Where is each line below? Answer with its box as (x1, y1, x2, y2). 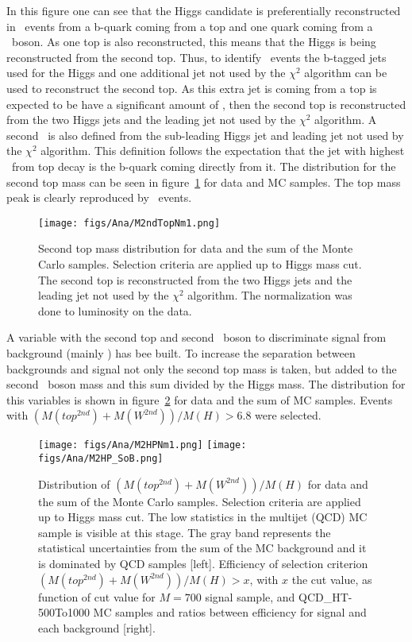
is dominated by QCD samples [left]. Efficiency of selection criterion (38, 555, 368, 571)
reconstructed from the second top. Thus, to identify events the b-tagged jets (6, 48, 387, 65)
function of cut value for (38, 588, 156, 605)
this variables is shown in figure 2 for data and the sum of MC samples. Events (6, 391, 393, 408)
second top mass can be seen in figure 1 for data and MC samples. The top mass (6, 173, 401, 190)
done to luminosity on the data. (38, 302, 192, 319)
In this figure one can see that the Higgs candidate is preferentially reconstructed (6, 2, 401, 18)
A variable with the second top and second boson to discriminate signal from (6, 329, 387, 346)
